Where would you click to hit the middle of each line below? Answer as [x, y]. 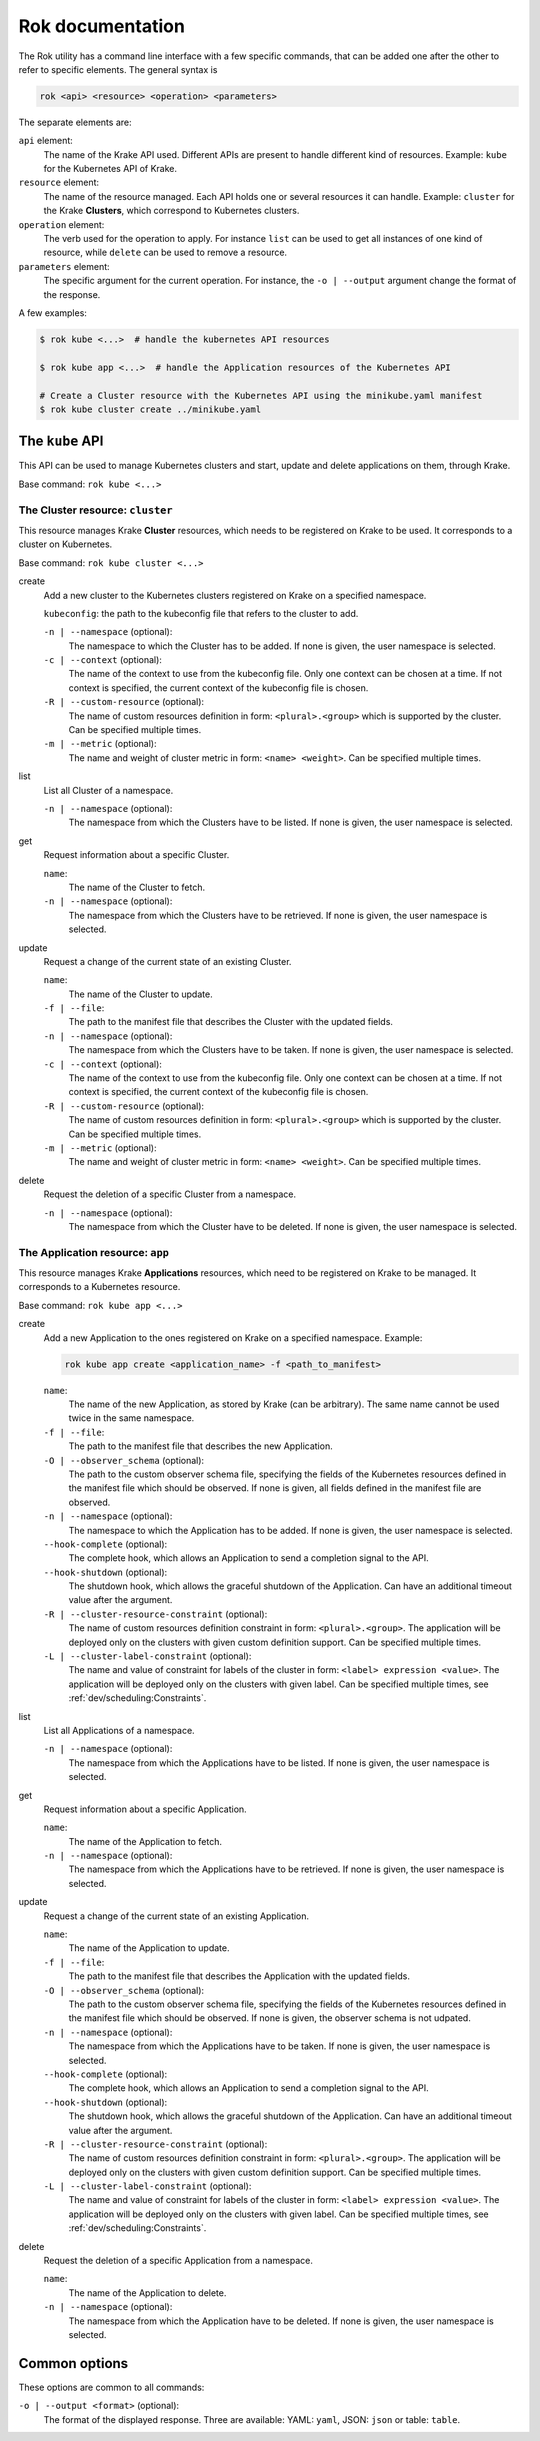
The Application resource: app [94, 1252]
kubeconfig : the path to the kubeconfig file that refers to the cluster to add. [201, 613]
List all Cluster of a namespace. [108, 790]
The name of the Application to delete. [147, 2292]
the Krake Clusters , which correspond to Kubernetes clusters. [171, 211]
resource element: [59, 182]
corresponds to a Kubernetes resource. [99, 1287]
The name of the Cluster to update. [141, 994]
